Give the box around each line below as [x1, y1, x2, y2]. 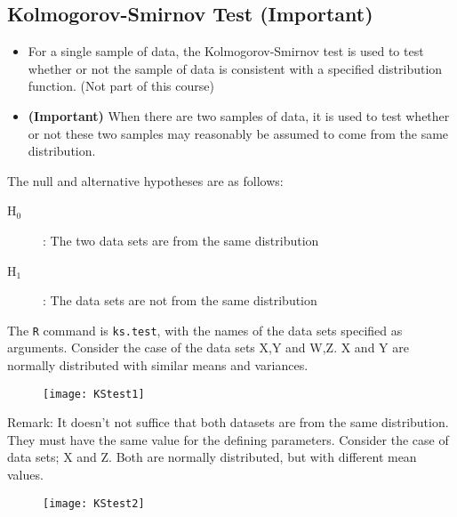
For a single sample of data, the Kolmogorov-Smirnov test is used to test [28, 42, 424, 61]
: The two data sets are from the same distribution [43, 230, 319, 249]
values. [7, 465, 44, 484]
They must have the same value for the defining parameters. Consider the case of [7, 430, 449, 448]
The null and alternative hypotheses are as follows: [7, 171, 284, 190]
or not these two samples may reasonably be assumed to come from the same [28, 124, 449, 142]
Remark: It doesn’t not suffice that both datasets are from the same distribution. [7, 413, 449, 432]
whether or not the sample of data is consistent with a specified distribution [28, 59, 443, 77]
